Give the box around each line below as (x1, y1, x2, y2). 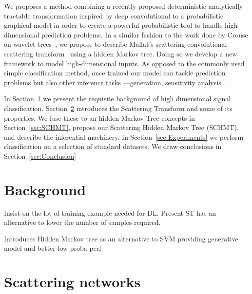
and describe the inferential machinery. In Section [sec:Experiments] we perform (4, 131, 244, 142)
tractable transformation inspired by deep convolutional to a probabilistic (4, 10, 224, 20)
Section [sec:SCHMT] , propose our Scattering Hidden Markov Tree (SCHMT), (4, 122, 239, 132)
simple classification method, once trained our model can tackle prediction (4, 68, 226, 78)
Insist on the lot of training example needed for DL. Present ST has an (4, 207, 216, 218)
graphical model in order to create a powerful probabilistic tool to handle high (4, 20, 238, 30)
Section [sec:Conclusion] (4, 150, 76, 161)
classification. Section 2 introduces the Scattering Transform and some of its (4, 103, 233, 113)
